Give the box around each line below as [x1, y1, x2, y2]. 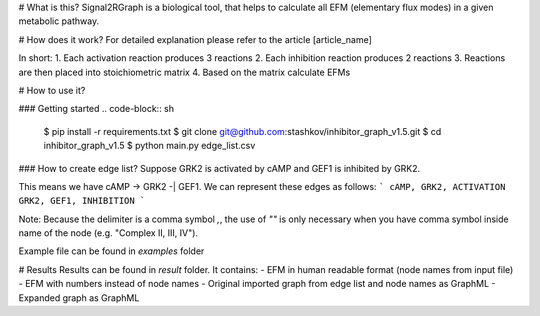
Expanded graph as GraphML [18, 291, 140, 304]
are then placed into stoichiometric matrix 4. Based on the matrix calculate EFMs [18, 66, 351, 78]
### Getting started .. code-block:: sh [18, 103, 175, 115]
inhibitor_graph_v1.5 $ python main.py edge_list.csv [43, 140, 256, 152]
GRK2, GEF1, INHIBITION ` [18, 195, 146, 207]
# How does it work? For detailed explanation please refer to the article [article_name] [18, 33, 372, 45]
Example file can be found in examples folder [18, 245, 205, 257]
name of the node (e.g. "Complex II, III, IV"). [18, 227, 199, 239]
